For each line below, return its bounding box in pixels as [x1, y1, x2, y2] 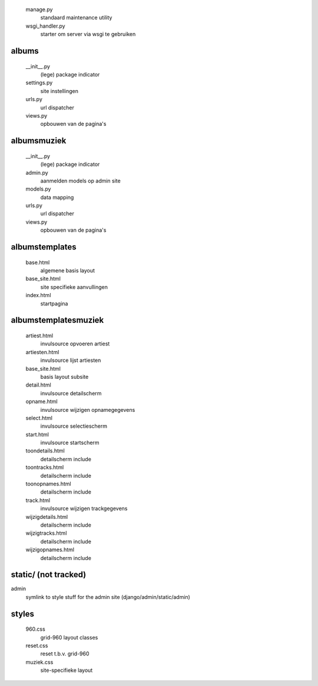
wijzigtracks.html [25, 530, 67, 537]
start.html [25, 431, 49, 438]
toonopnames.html [25, 480, 71, 488]
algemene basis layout [40, 267, 95, 274]
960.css [25, 625, 45, 632]
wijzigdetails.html [25, 513, 68, 520]
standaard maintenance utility [40, 14, 112, 21]
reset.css [25, 642, 48, 650]
